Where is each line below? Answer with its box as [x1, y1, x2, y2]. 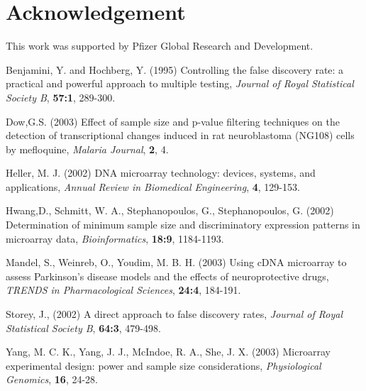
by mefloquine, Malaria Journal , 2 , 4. [6, 141, 169, 156]
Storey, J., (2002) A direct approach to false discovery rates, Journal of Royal [6, 307, 343, 321]
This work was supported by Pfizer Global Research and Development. [6, 38, 314, 53]
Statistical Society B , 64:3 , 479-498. [6, 320, 161, 335]
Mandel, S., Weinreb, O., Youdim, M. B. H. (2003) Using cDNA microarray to [6, 255, 347, 270]
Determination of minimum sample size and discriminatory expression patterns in [6, 217, 360, 232]
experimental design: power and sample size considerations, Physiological [6, 358, 321, 373]
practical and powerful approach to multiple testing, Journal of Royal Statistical [6, 76, 354, 91]
